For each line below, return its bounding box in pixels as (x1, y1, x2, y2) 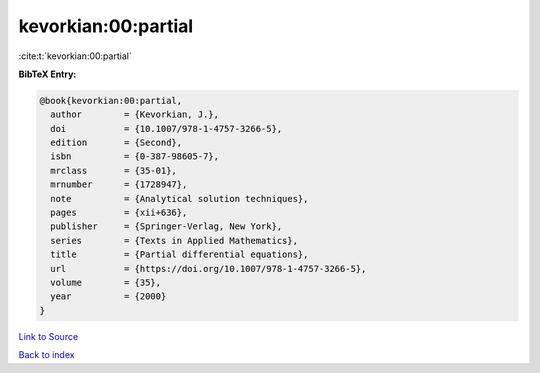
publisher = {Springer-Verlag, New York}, (50, 221, 283, 232)
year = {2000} (50, 291, 167, 302)
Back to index (18, 349, 75, 361)
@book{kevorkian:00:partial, (39, 95, 183, 106)
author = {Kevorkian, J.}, (50, 109, 220, 120)
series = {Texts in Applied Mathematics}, (50, 235, 299, 246)
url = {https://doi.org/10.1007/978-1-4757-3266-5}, (50, 263, 367, 274)
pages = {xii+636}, (50, 207, 188, 219)
